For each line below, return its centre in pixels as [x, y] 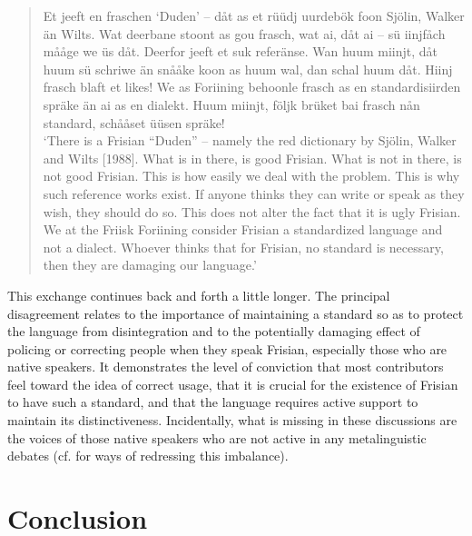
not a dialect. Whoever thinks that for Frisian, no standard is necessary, [243, 247]
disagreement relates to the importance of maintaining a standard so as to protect [236, 313]
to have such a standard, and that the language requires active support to [213, 402]
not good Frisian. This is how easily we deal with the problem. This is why [251, 176]
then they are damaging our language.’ [150, 265]
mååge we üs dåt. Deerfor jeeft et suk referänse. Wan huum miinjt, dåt [240, 51]
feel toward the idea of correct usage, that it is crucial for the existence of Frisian [233, 384]
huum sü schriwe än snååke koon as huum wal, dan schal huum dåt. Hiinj [248, 69]
